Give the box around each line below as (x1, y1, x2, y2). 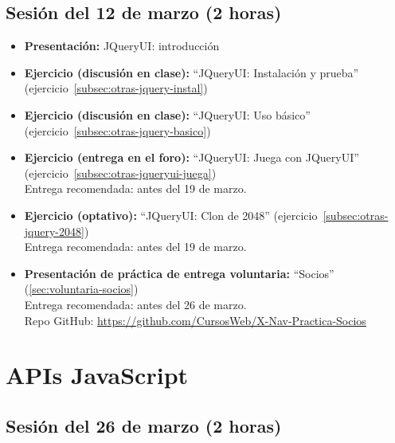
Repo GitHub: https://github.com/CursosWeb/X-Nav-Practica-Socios (24, 312, 366, 328)
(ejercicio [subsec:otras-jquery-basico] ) (24, 122, 211, 139)
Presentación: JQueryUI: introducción (24, 37, 220, 54)
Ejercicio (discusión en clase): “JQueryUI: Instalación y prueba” (24, 64, 359, 80)
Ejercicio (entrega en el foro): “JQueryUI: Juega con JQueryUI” (24, 149, 359, 166)
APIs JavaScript (6, 359, 189, 391)
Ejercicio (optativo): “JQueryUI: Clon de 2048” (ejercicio (24, 206, 318, 223)
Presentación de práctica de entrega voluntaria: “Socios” (24, 265, 334, 281)
